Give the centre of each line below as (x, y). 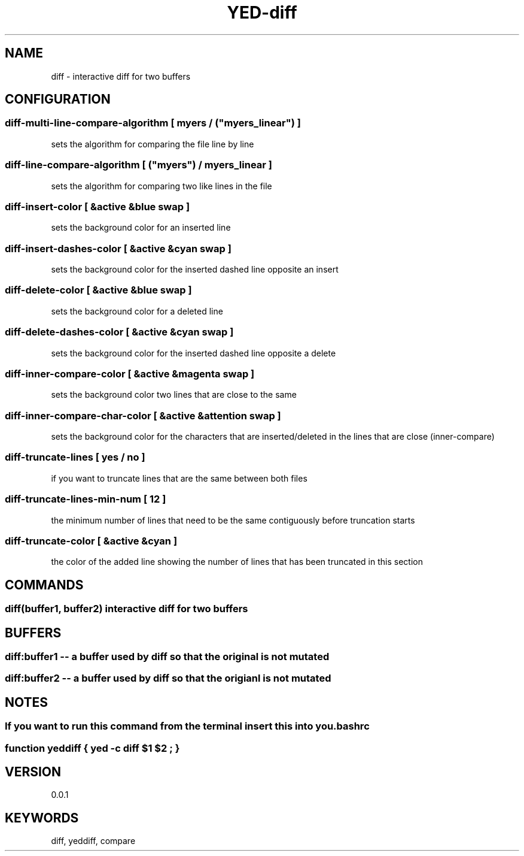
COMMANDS (44, 585)
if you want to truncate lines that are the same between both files (179, 478)
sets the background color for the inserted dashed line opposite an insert (195, 270)
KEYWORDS (42, 818)
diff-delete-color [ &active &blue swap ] (98, 290)
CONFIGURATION (58, 99)
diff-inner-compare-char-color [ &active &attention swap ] (143, 415)
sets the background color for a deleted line (137, 311)
